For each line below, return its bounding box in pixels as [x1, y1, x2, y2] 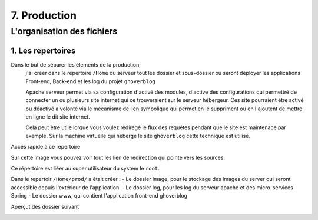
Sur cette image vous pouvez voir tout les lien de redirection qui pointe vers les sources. [11, 154, 226, 161]
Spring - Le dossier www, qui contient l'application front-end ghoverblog [11, 192, 188, 199]
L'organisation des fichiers [11, 26, 118, 37]
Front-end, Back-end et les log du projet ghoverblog [25, 77, 155, 85]
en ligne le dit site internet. [25, 113, 91, 120]
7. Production [11, 9, 77, 22]
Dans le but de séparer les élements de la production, [11, 61, 141, 68]
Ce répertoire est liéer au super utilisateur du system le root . [11, 165, 160, 172]
